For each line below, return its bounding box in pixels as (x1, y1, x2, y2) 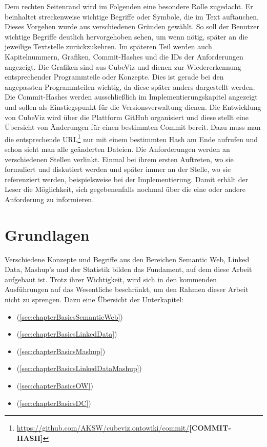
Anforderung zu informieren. (5, 193, 94, 204)
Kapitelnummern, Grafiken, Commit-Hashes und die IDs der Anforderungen (5, 51, 243, 62)
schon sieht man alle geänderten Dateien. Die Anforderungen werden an (5, 143, 230, 154)
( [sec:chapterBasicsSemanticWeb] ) (16, 311, 123, 322)
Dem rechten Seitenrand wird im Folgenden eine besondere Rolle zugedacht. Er (5, 1, 253, 11)
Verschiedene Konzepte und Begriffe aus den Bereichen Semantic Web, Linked (5, 254, 250, 264)
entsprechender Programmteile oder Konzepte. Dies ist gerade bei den (5, 71, 224, 82)
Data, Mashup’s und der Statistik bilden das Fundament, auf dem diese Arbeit (5, 264, 252, 275)
